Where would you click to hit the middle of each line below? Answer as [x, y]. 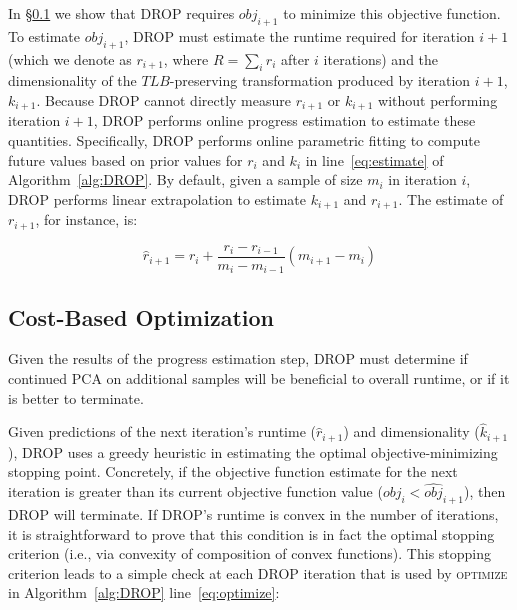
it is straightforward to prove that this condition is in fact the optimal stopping [251, 533]
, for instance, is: [86, 219]
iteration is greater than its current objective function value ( [195, 491]
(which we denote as [70, 58]
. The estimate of [451, 198]
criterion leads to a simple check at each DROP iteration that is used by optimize [258, 572]
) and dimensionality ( [411, 431]
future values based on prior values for [125, 159]
